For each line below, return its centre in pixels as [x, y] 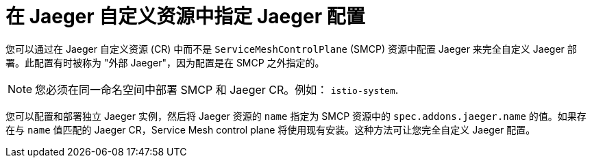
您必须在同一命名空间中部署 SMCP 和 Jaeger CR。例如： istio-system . [217, 89]
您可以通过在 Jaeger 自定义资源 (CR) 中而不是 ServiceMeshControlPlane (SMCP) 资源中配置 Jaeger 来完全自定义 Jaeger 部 [291, 49]
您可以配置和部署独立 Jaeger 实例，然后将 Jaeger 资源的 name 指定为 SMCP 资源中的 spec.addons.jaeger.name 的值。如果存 [296, 116]
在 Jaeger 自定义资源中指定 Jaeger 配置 [185, 16]
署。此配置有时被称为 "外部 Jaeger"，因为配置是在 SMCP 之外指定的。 [165, 62]
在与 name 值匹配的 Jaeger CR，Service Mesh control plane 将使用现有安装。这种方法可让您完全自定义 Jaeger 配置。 [271, 129]
